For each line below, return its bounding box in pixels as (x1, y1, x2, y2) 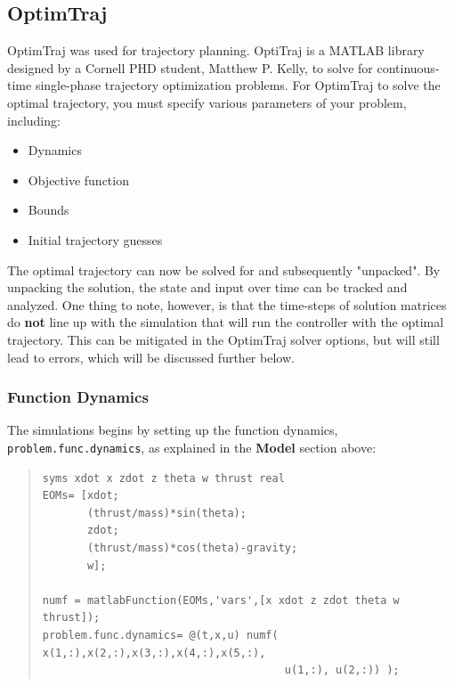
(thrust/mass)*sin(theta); (86, 506, 247, 519)
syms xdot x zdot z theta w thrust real (42, 471, 285, 485)
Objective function (28, 170, 129, 189)
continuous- (377, 58, 440, 77)
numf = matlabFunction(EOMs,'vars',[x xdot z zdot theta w (42, 593, 400, 607)
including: (7, 110, 61, 129)
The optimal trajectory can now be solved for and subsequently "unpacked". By (7, 260, 441, 279)
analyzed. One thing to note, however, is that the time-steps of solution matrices (7, 295, 447, 314)
